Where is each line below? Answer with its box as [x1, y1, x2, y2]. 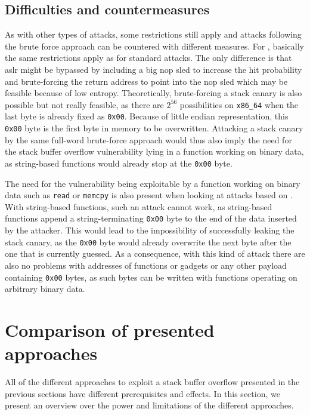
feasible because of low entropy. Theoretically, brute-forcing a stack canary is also [5, 87, 302, 99]
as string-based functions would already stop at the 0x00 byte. [5, 156, 232, 169]
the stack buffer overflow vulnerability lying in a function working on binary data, [5, 145, 304, 158]
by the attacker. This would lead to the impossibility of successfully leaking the [5, 224, 294, 236]
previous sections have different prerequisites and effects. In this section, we [5, 387, 280, 399]
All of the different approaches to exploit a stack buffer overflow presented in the [5, 376, 300, 388]
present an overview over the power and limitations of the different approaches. [5, 399, 294, 411]
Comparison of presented [5, 317, 215, 342]
